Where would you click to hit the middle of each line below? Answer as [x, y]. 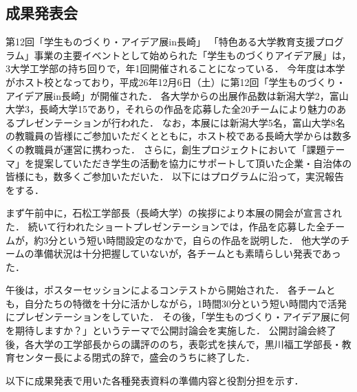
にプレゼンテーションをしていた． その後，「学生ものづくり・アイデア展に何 [178, 317]
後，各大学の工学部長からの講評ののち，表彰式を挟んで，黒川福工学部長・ [174, 344]
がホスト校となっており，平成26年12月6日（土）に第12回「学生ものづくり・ [176, 81]
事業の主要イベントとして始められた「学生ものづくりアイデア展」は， [193, 55]
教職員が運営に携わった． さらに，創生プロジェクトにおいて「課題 [175, 149]
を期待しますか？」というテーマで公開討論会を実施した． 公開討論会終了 [171, 330]
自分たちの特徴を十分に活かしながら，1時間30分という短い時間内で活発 [186, 303]
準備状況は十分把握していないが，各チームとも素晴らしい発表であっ [187, 253]
